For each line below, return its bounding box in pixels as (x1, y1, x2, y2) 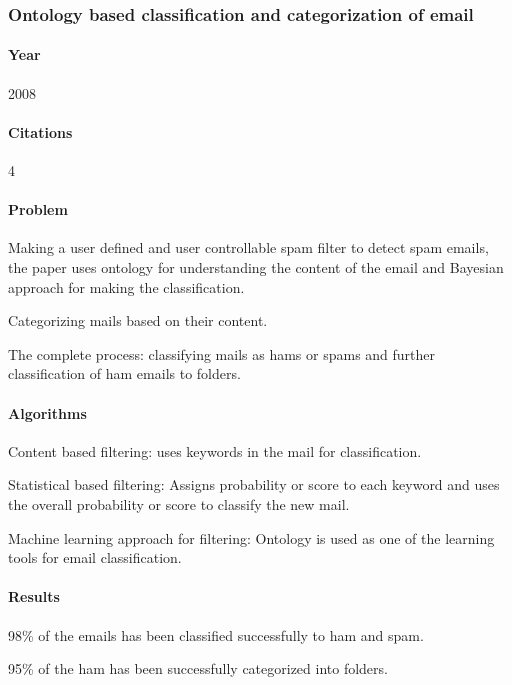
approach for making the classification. (8, 276, 245, 297)
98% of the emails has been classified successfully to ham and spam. (8, 624, 424, 645)
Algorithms (8, 402, 87, 423)
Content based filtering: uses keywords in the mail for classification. (8, 440, 422, 461)
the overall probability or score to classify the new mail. (8, 493, 350, 514)
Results (8, 586, 60, 607)
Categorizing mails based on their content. (8, 310, 268, 331)
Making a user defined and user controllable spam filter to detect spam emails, (8, 237, 489, 258)
